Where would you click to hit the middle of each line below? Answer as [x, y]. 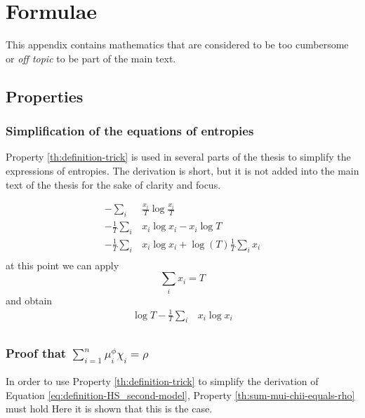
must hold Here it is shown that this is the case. [109, 409]
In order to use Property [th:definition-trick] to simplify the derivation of [162, 381]
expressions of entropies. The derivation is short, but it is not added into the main [182, 170]
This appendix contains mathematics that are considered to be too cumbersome [177, 45]
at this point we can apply [62, 265]
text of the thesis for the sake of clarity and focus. [113, 184]
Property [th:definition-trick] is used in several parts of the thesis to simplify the [178, 157]
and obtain [29, 300]
